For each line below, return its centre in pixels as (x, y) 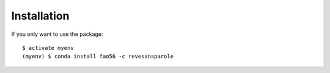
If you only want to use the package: (57, 34)
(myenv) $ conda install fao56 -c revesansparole (98, 57)
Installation (40, 16)
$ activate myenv (48, 48)
